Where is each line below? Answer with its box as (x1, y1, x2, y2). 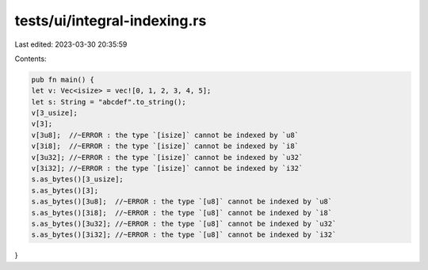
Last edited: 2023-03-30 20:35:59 (14, 40, 128, 49)
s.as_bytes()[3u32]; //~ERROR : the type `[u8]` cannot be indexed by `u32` (31, 219, 337, 228)
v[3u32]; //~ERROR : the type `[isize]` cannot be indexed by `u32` (31, 153, 304, 162)
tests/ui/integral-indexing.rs (14, 12, 207, 29)
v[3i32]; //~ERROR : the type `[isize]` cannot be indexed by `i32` (31, 164, 304, 173)
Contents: (14, 54, 47, 63)
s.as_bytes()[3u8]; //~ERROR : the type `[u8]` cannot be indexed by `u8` (31, 197, 333, 206)
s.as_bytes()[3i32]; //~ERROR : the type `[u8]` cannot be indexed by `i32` (31, 230, 337, 239)
